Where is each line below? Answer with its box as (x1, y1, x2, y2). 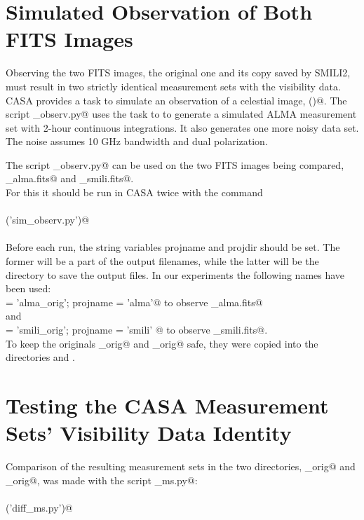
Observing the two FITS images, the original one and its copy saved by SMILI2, (6, 65, 351, 80)
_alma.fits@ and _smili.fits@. (6, 171, 134, 186)
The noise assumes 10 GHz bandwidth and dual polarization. (6, 134, 268, 149)
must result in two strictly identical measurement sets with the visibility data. (6, 78, 341, 93)
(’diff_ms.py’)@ (6, 500, 73, 514)
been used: (6, 281, 51, 296)
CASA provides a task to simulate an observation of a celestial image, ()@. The (6, 93, 347, 107)
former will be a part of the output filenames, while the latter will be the (6, 254, 319, 268)
